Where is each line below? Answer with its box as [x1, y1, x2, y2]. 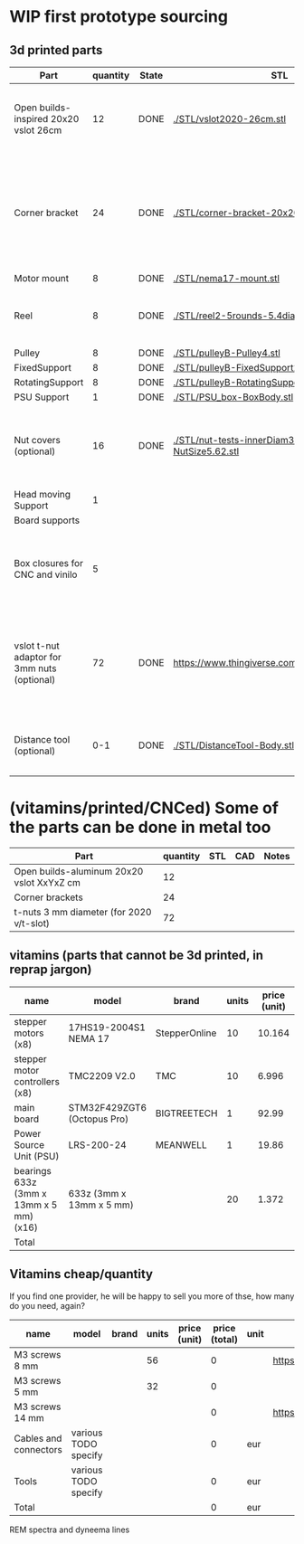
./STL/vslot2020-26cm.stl [173, 113, 287, 125]
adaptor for [14, 651, 62, 663]
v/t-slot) [14, 916, 50, 929]
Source [14, 1138, 45, 1151]
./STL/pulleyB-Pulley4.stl [173, 346, 280, 359]
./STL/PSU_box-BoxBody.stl [173, 391, 294, 403]
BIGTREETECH [155, 1106, 218, 1119]
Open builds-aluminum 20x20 [14, 865, 144, 877]
